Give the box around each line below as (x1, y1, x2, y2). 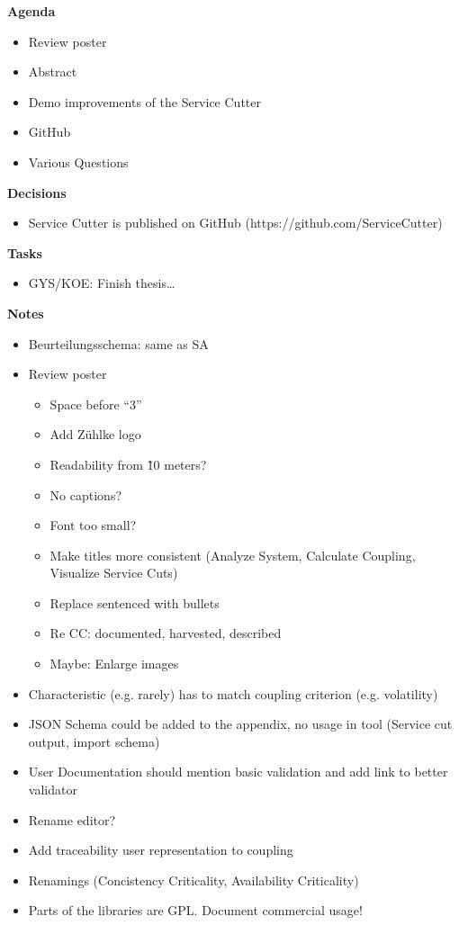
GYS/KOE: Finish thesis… (28, 274, 175, 292)
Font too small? (49, 516, 137, 534)
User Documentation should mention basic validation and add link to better (28, 762, 448, 781)
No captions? (49, 485, 122, 504)
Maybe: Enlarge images (49, 654, 179, 673)
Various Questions (28, 152, 129, 171)
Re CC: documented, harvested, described (49, 624, 282, 642)
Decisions (7, 183, 67, 202)
